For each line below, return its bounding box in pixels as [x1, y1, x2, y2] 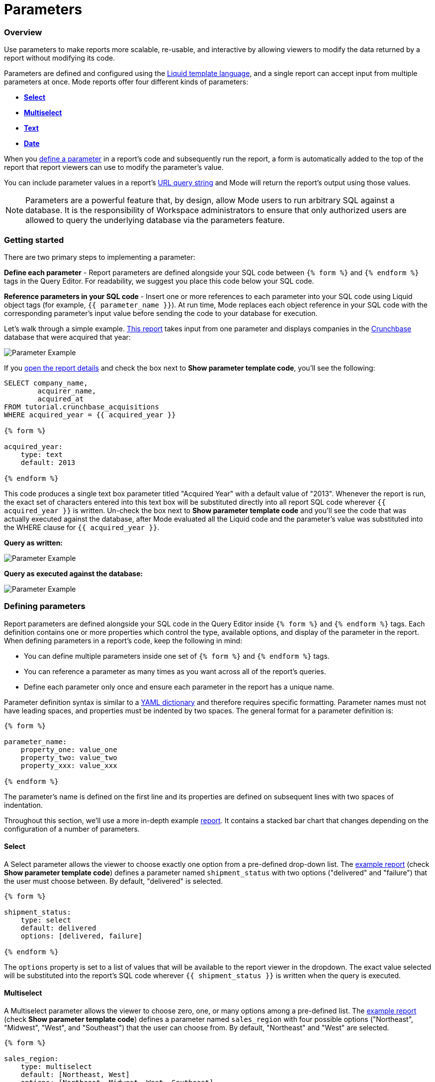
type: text [20, 450, 63, 459]
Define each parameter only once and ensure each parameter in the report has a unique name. [24, 682, 334, 691]
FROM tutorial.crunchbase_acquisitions [4, 402, 159, 411]
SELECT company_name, [4, 379, 88, 387]
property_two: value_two [20, 753, 117, 762]
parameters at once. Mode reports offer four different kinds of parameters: [4, 77, 249, 86]
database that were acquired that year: [4, 332, 131, 341]
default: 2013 [20, 458, 76, 466]
